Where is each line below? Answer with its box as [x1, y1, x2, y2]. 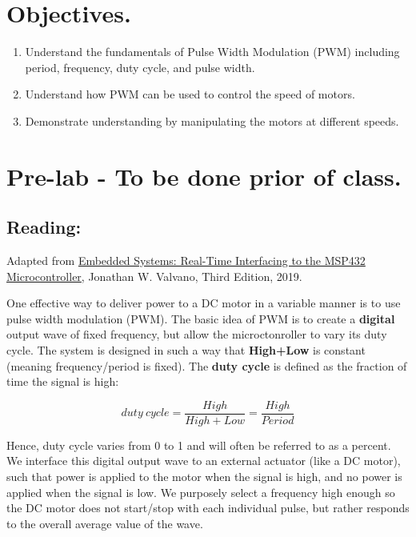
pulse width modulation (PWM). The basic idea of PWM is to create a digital [6, 310, 395, 327]
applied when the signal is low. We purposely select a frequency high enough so [6, 483, 395, 500]
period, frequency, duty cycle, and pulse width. [25, 58, 255, 75]
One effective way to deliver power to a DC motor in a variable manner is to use [6, 295, 401, 311]
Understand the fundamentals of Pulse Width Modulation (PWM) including [25, 43, 400, 60]
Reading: [6, 214, 82, 239]
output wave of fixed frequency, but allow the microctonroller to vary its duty [6, 326, 387, 343]
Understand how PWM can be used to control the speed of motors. [25, 86, 355, 102]
